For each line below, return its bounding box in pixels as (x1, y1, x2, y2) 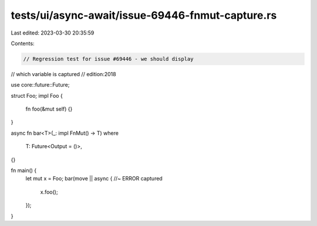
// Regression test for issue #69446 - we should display (23, 56, 194, 62)
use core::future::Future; (11, 81, 70, 88)
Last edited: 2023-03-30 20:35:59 (11, 29, 95, 36)
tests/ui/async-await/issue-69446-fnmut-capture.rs (11, 9, 277, 22)
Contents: (11, 40, 35, 47)
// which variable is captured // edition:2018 (11, 70, 117, 77)
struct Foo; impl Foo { (11, 92, 63, 99)
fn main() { (11, 167, 37, 174)
